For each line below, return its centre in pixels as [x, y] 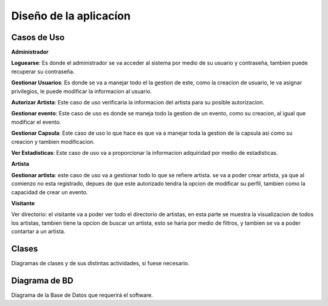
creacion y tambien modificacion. [53, 141]
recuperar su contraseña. [43, 71]
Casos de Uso [38, 37]
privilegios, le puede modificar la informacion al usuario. [81, 91]
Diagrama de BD [42, 280]
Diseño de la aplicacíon [71, 16]
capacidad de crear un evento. [50, 192]
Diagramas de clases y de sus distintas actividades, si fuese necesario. [100, 263]
